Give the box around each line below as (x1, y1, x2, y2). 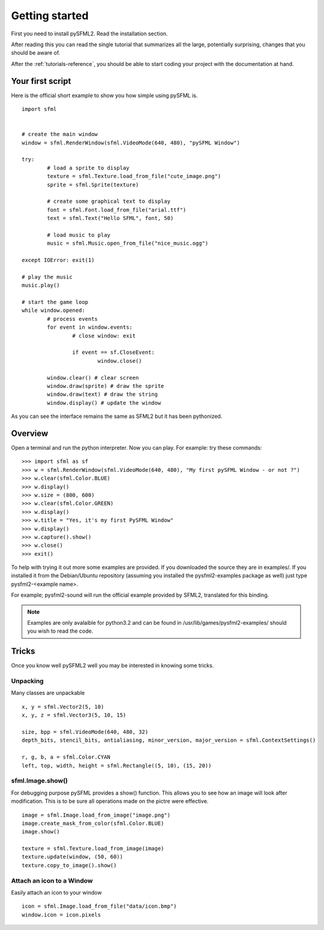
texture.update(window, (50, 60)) (22, 853, 123, 860)
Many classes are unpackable (11, 690, 85, 697)
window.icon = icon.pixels (22, 911, 101, 918)
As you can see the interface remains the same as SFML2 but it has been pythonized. (11, 413, 223, 420)
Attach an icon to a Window (11, 876, 93, 884)
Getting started (11, 9, 89, 22)
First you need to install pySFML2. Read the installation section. (11, 30, 168, 37)
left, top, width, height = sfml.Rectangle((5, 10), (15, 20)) (22, 762, 212, 769)
